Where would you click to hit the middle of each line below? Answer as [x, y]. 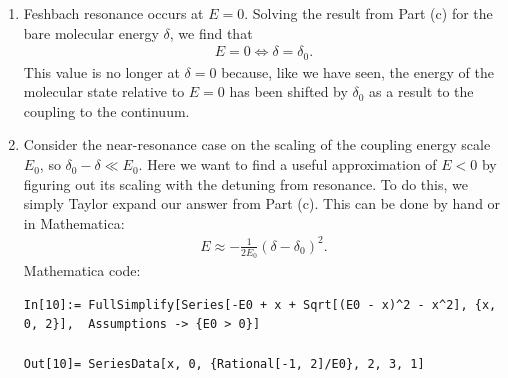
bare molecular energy [91, 32]
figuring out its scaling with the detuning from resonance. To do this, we [245, 183]
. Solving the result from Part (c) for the [368, 13]
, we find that [211, 32]
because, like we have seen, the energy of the [357, 71]
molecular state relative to [104, 91]
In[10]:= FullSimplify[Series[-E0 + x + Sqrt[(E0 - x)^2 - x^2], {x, [260, 304]
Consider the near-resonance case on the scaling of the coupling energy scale [257, 144]
